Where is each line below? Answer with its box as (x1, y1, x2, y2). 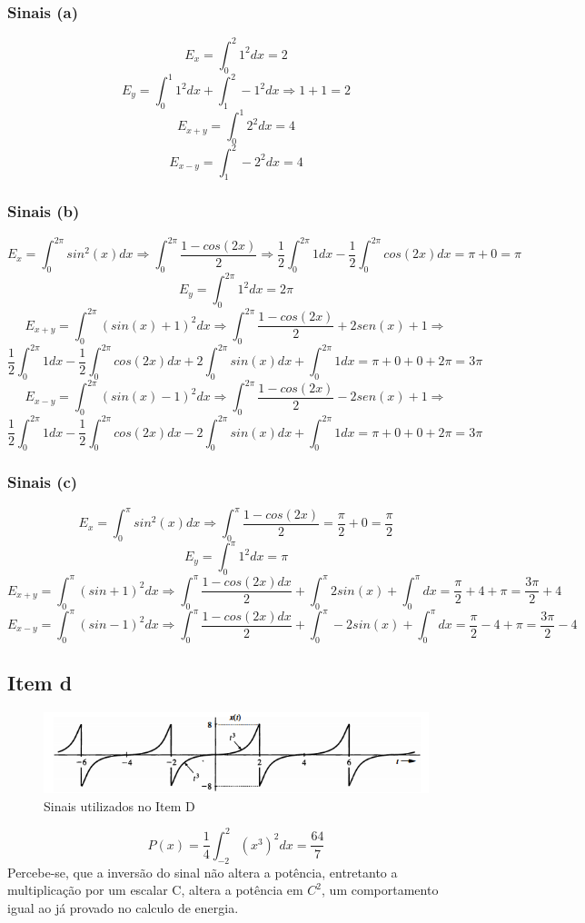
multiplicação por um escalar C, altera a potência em (7, 880, 303, 899)
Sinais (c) (7, 471, 78, 493)
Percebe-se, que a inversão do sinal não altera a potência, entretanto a (7, 862, 398, 881)
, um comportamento (322, 880, 439, 899)
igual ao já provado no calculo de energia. (7, 898, 239, 917)
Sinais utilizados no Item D (44, 796, 195, 815)
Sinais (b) (7, 200, 80, 223)
